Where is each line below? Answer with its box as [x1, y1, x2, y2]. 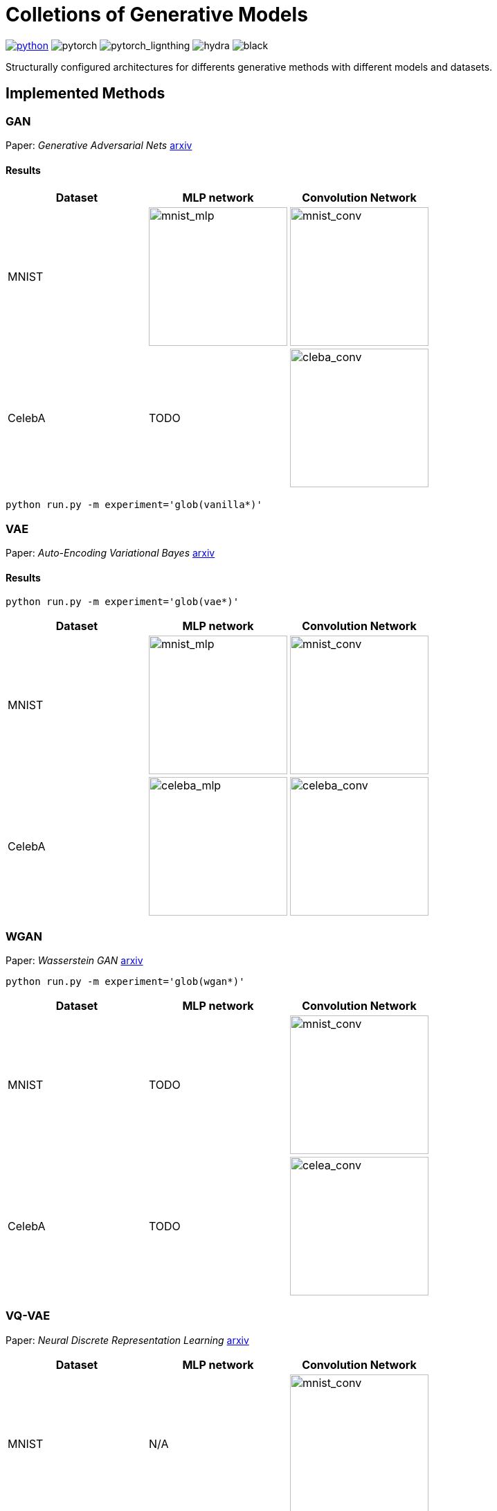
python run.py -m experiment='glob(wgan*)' [6, 975, 245, 987]
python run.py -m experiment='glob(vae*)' [6, 596, 240, 608]
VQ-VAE [6, 1309, 51, 1323]
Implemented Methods [6, 85, 165, 103]
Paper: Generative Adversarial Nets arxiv [6, 139, 192, 151]
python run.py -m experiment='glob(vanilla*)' [6, 499, 262, 511]
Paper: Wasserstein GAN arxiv [6, 954, 143, 966]
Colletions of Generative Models [6, 3, 308, 26]
